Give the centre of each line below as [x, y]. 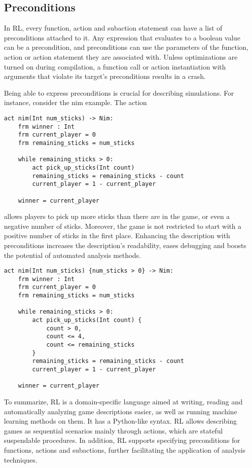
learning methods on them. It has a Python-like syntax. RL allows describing [120, 421]
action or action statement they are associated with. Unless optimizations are [121, 56]
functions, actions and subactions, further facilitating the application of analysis [125, 450]
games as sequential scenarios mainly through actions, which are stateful [113, 430]
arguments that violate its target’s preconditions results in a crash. [105, 76]
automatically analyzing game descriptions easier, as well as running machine [121, 411]
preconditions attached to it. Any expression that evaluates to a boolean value [122, 37]
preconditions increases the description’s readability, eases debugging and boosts [125, 245]
